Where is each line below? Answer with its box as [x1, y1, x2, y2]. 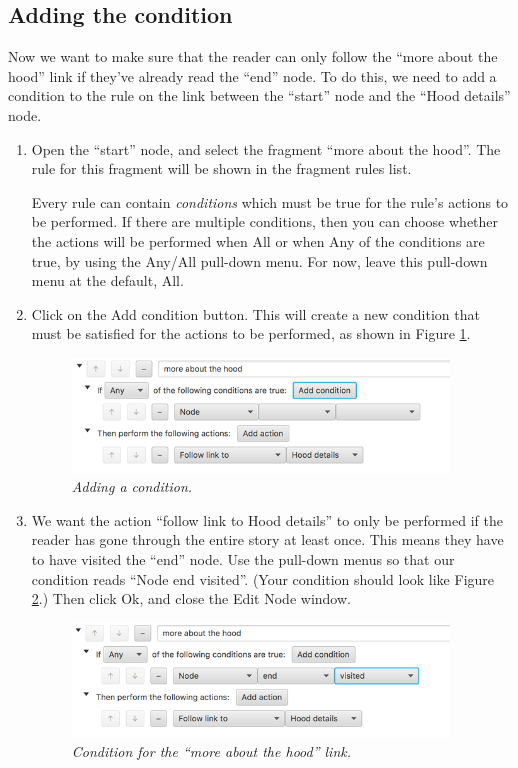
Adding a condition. [71, 476, 193, 497]
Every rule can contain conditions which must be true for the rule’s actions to [31, 191, 509, 212]
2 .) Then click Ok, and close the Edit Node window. [31, 588, 351, 609]
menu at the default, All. [31, 270, 184, 291]
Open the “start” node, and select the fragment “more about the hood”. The [31, 138, 501, 159]
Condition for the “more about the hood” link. [71, 740, 352, 761]
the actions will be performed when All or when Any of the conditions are [31, 230, 485, 251]
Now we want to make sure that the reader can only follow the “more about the [8, 46, 498, 67]
